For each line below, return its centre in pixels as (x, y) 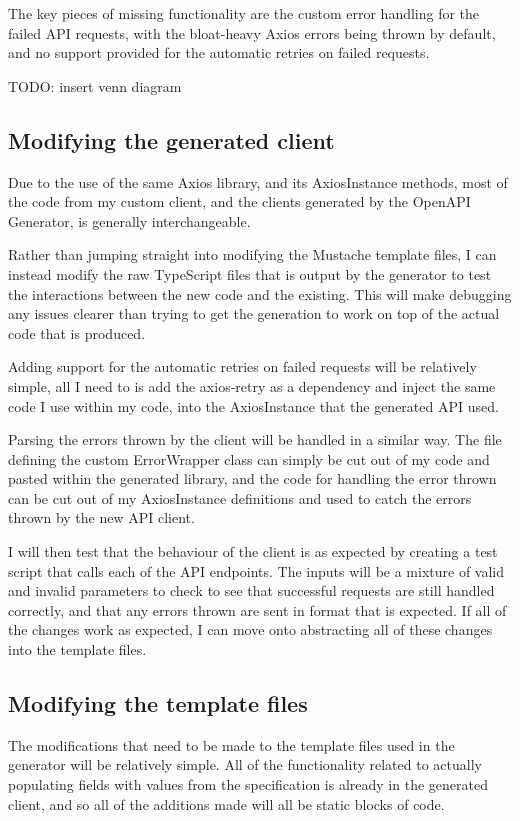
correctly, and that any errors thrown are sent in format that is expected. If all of (257, 609)
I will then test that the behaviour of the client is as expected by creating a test (253, 551)
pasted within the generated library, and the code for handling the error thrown (252, 478)
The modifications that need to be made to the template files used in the (231, 744)
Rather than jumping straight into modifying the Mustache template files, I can (252, 254)
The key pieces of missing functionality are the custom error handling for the (244, 13)
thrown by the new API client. (101, 517)
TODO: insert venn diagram (95, 85)
